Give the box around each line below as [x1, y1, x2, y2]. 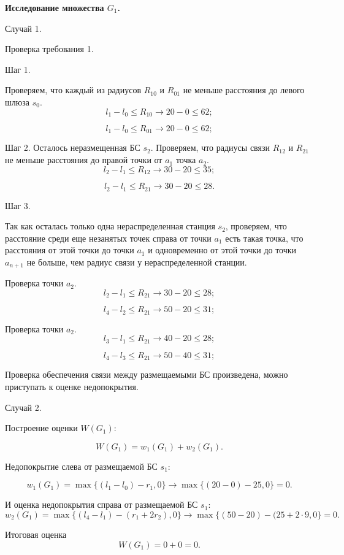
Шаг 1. [5, 63, 31, 75]
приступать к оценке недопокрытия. [5, 380, 139, 392]
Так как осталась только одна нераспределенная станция [5, 220, 215, 232]
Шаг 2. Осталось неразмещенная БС [5, 141, 140, 154]
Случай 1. [5, 21, 42, 34]
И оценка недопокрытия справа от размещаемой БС [5, 498, 198, 511]
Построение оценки [5, 421, 78, 434]
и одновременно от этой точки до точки [148, 243, 297, 256]
